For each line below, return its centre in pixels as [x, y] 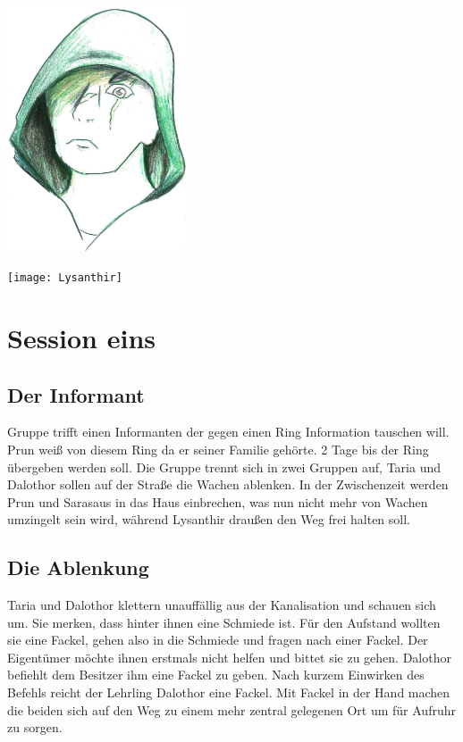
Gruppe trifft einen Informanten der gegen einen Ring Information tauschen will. [228, 432]
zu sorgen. [35, 727]
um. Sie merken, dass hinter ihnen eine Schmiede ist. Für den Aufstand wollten [224, 622]
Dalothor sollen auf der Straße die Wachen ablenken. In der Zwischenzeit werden [228, 484]
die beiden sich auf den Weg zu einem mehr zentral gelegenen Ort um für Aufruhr [231, 709]
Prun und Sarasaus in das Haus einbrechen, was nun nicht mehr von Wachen [218, 501]
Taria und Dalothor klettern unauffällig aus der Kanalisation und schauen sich [222, 605]
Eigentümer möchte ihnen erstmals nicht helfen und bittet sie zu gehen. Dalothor [229, 657]
